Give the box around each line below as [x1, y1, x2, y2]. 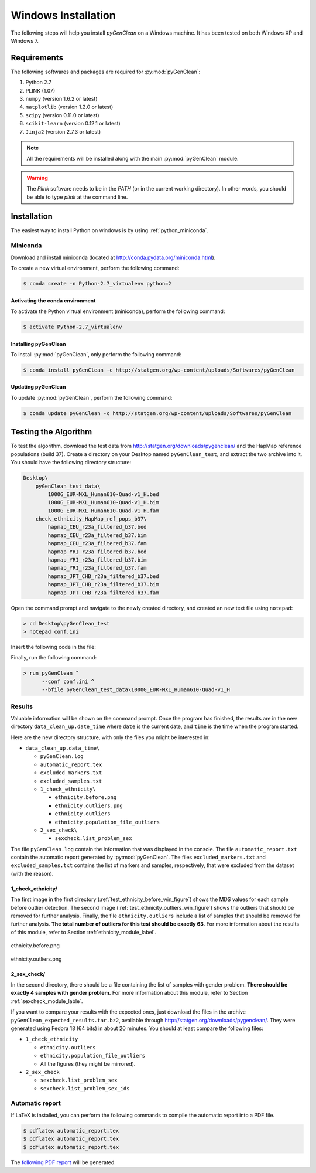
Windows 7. [11, 37, 39, 44]
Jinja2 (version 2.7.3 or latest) [25, 128, 101, 135]
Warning [26, 174, 48, 181]
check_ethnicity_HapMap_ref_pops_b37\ [35, 516, 147, 522]
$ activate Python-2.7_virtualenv [23, 323, 122, 330]
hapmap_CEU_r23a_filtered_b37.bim [47, 532, 147, 539]
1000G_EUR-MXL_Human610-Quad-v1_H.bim [47, 499, 159, 506]
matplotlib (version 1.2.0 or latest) [25, 103, 114, 111]
